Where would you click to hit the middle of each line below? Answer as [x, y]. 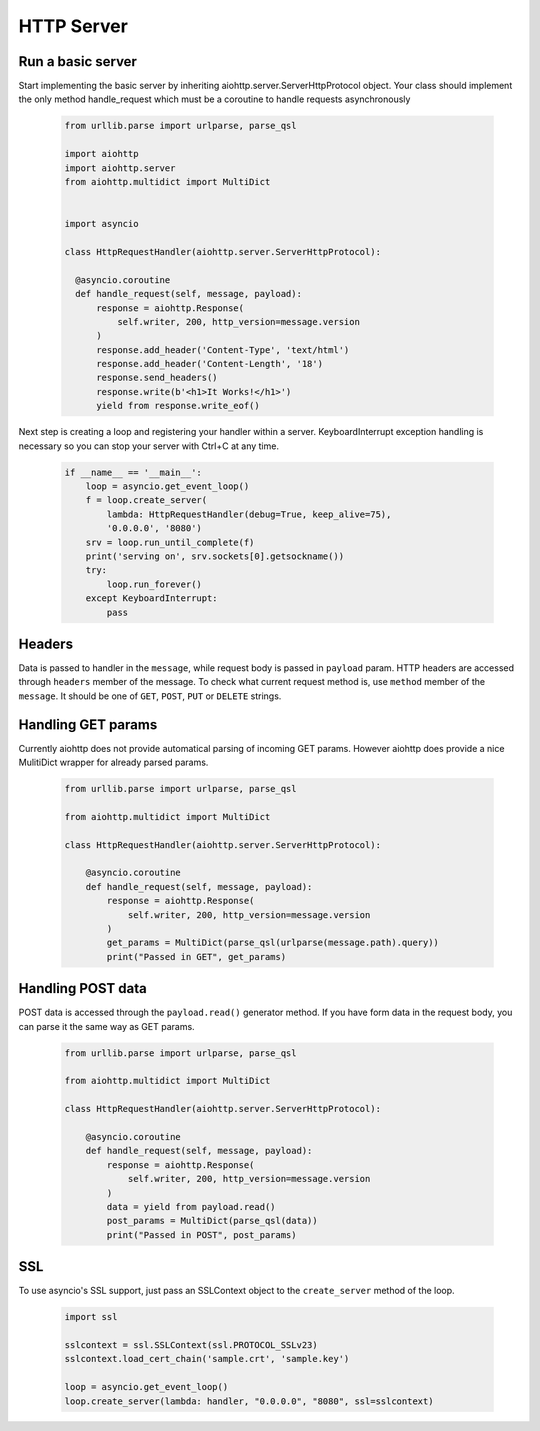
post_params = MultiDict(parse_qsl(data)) [212, 1221]
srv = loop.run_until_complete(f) [170, 542]
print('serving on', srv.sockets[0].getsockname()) [215, 556]
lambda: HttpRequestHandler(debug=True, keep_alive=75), [249, 514]
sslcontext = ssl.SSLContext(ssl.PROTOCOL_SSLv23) [191, 1344]
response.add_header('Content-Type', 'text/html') [223, 349]
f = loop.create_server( [146, 500]
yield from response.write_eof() [178, 406]
